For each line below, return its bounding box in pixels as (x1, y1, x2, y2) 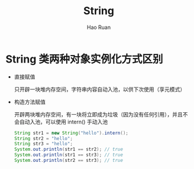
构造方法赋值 (14, 98, 46, 105)
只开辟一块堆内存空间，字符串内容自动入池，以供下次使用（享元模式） (14, 86, 186, 93)
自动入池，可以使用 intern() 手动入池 (19, 118, 108, 125)
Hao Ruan (86, 24, 111, 31)
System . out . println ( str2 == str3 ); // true (14, 158, 124, 164)
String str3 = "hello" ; (14, 141, 73, 147)
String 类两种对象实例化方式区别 (5, 52, 163, 66)
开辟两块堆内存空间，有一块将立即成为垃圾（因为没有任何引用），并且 (14, 110, 183, 118)
